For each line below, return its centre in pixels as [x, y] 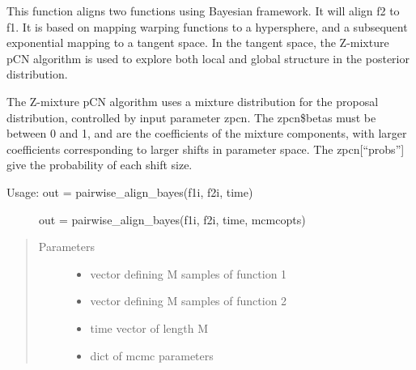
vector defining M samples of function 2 [189, 301]
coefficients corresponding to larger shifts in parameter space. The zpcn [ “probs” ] [206, 149]
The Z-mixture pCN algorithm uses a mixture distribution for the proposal [193, 101]
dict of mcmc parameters [152, 355]
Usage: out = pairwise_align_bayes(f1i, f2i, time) [130, 191]
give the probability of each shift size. [100, 165]
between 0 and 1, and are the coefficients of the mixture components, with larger [207, 133]
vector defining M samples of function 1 [189, 273]
